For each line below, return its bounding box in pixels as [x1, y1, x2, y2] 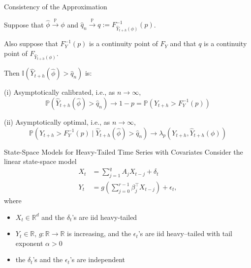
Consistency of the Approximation [4, 1, 107, 11]
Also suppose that [4, 38, 58, 49]
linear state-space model [4, 156, 77, 166]
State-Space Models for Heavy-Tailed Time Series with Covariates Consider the [4, 146, 243, 157]
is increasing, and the [67, 228, 131, 239]
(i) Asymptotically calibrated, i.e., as [4, 87, 115, 97]
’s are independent [69, 254, 125, 265]
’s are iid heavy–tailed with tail [138, 228, 232, 239]
